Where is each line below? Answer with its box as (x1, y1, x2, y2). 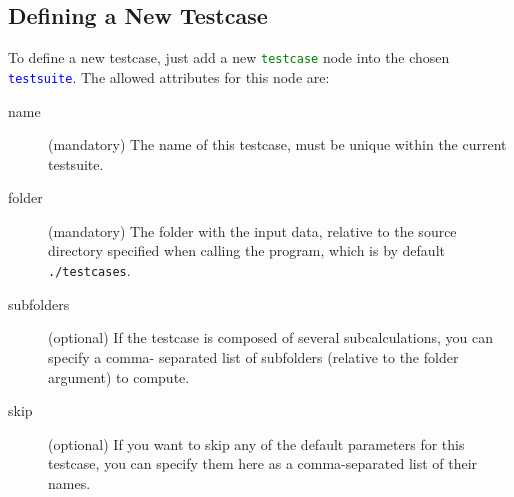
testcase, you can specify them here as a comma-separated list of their (48, 453, 478, 474)
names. (48, 472, 91, 493)
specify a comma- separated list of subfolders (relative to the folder (48, 346, 459, 367)
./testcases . (48, 260, 131, 281)
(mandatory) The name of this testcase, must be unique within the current (48, 134, 507, 155)
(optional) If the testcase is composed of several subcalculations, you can (48, 327, 494, 348)
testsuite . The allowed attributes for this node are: (8, 66, 330, 87)
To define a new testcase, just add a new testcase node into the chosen (8, 47, 450, 68)
